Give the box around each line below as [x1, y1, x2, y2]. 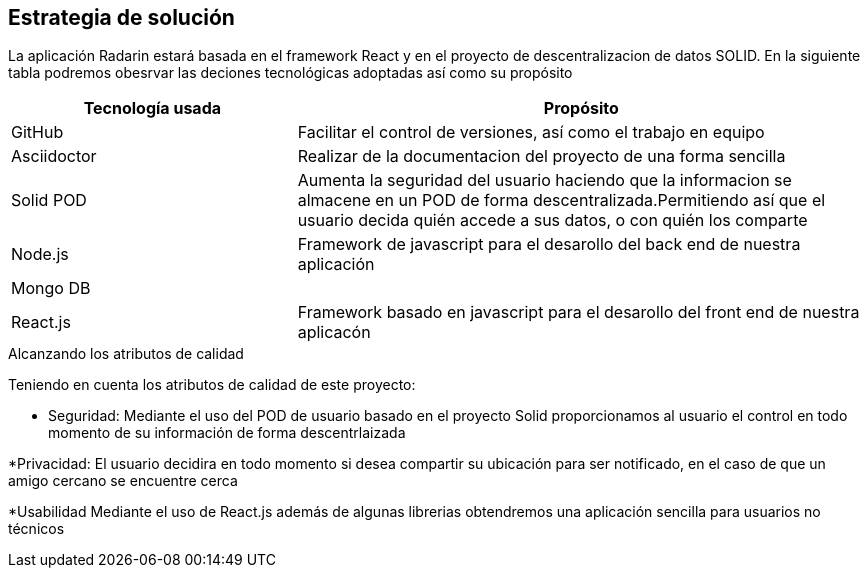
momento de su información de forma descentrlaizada [48, 424, 406, 442]
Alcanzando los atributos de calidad [8, 345, 244, 363]
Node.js [11, 244, 69, 265]
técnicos [8, 520, 65, 538]
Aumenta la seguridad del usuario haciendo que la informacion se [297, 170, 792, 191]
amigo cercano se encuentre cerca [8, 472, 238, 490]
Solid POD [11, 190, 87, 211]
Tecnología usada [83, 98, 222, 119]
